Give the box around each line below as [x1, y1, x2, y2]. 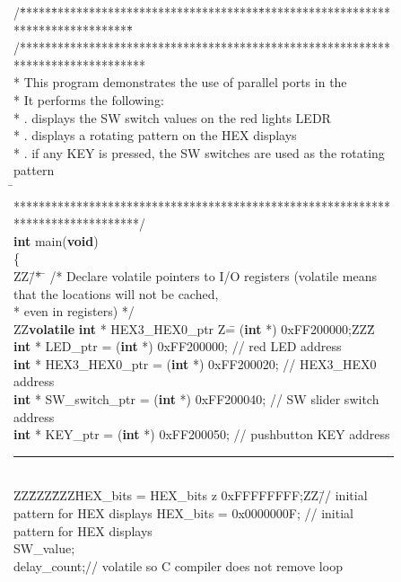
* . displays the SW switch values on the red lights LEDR [13, 108, 331, 127]
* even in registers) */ [13, 302, 135, 321]
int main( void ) [13, 231, 99, 250]
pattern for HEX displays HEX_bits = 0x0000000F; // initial [13, 504, 353, 523]
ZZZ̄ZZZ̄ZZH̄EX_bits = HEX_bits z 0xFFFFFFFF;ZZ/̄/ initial [13, 486, 368, 505]
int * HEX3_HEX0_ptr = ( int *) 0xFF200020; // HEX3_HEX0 [13, 354, 377, 373]
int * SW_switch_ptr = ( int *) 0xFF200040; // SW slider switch [13, 390, 379, 409]
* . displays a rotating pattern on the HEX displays [13, 126, 297, 145]
